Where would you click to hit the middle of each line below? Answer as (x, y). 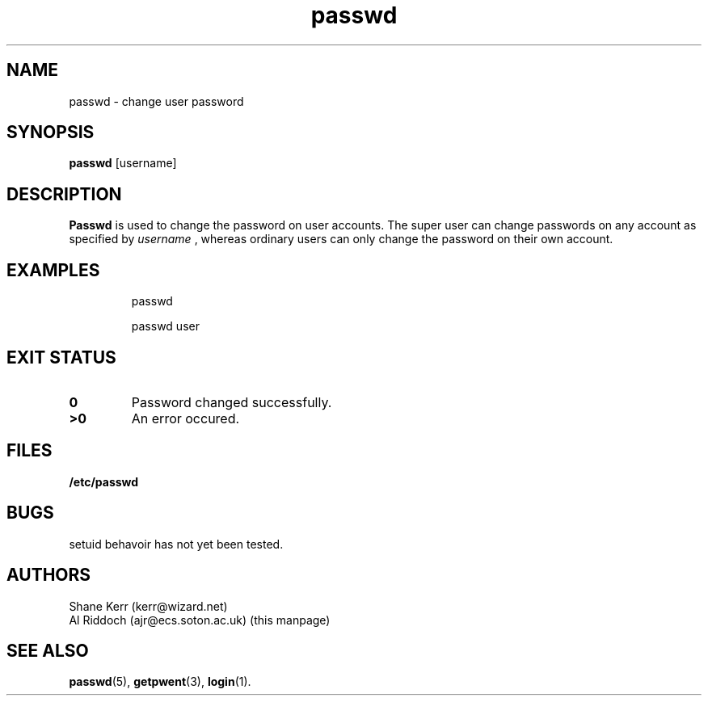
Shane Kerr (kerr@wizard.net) (148, 606)
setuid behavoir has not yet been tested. (176, 544)
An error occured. (185, 418)
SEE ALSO (48, 650)
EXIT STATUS (61, 357)
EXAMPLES (53, 270)
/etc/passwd (104, 481)
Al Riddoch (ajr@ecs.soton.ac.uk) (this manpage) (200, 620)
